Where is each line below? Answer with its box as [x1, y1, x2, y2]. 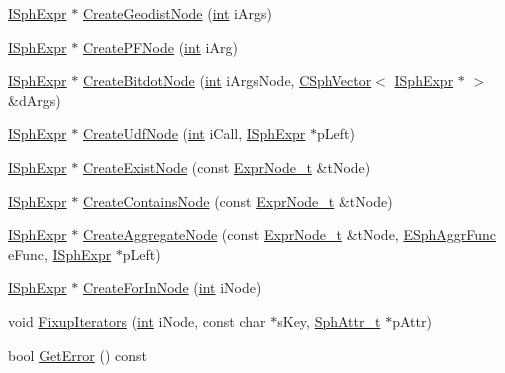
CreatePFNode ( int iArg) [82, 36, 238, 57]
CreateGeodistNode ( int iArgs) [82, 3, 272, 23]
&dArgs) [8, 89, 61, 110]
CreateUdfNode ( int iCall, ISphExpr [82, 123, 306, 144]
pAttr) [392, 310, 432, 331]
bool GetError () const [8, 344, 147, 365]
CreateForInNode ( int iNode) [82, 277, 262, 298]
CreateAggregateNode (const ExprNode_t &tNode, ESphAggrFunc [82, 224, 497, 245]
